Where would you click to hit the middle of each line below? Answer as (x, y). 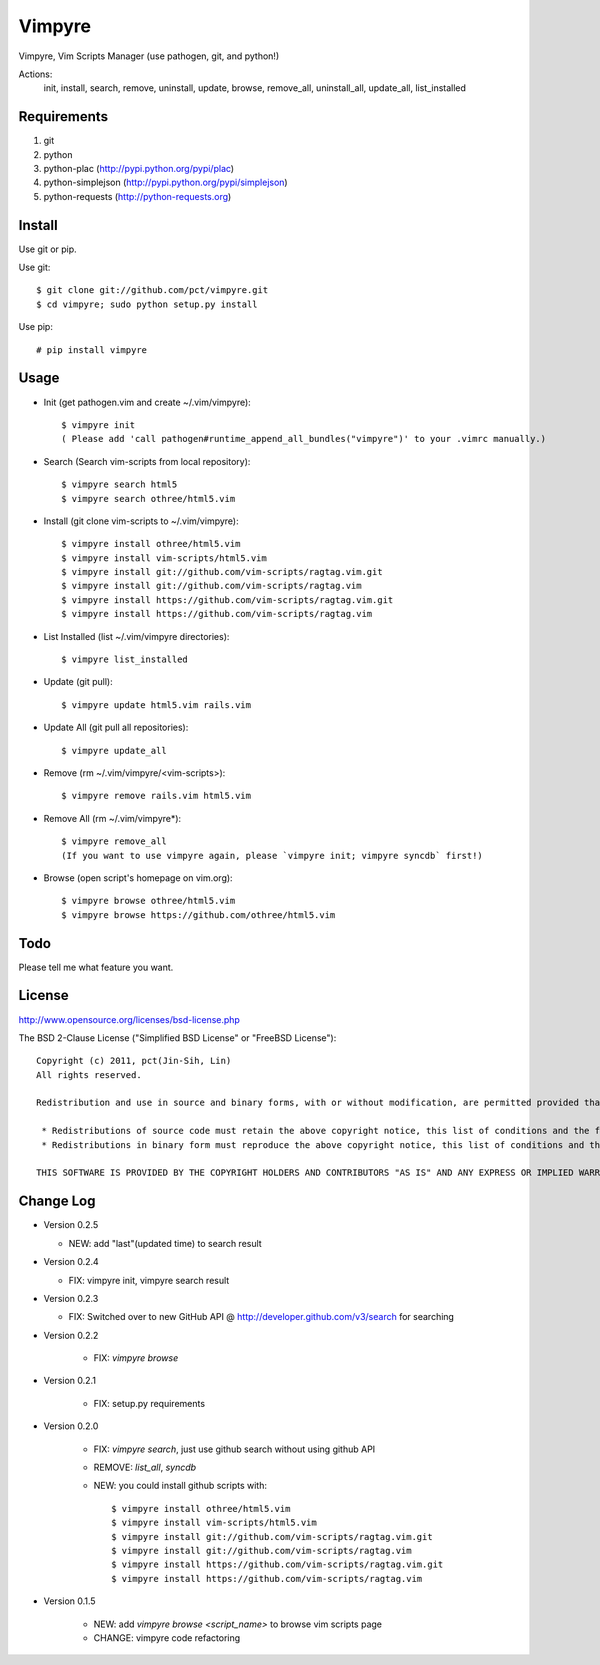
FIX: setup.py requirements (149, 1403)
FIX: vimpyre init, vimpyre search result (149, 1280)
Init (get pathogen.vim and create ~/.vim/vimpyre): (147, 402)
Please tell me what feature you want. (96, 967)
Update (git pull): (78, 682)
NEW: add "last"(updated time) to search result (165, 1243)
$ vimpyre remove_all (114, 841)
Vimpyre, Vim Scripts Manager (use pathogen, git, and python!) (149, 56)
